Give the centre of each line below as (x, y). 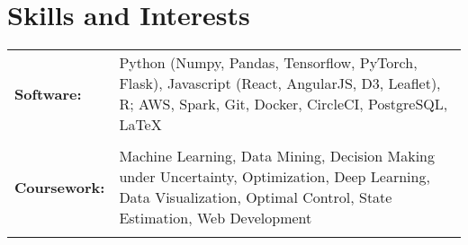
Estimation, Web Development (216, 218)
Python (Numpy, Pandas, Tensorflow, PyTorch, (268, 63)
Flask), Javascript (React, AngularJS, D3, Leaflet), (280, 83)
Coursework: (60, 187)
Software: (48, 93)
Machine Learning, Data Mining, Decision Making (277, 156)
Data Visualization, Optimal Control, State (256, 197)
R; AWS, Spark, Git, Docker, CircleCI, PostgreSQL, (283, 104)
